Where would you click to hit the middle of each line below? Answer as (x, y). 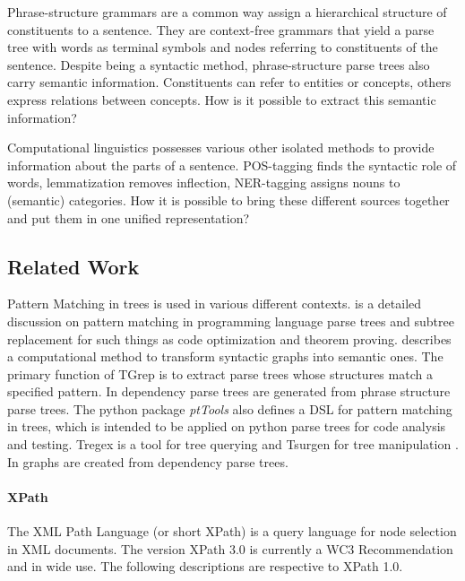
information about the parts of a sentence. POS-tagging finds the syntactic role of (232, 165)
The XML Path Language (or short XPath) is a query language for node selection (232, 531)
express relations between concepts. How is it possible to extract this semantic (222, 99)
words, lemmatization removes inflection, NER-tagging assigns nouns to (204, 182)
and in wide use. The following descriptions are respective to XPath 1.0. (205, 566)
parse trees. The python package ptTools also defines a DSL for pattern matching (230, 408)
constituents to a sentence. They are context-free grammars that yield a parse (221, 29)
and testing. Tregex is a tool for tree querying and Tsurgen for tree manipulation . (233, 444)
